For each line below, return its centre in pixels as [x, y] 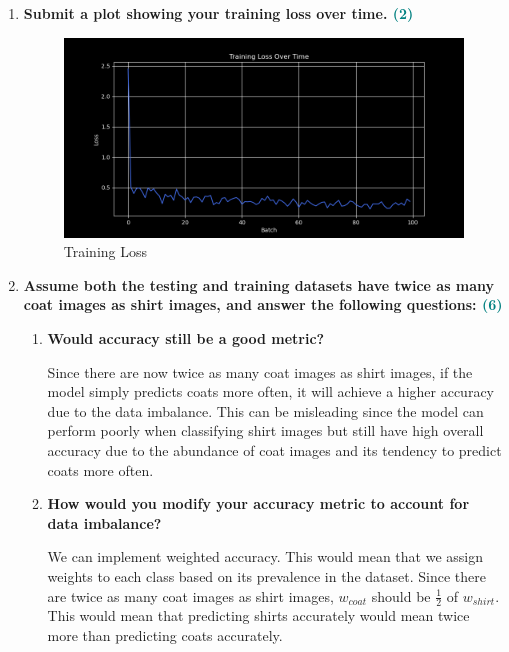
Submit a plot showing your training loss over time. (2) [218, 13]
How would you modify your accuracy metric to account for [258, 503]
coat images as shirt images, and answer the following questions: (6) [263, 304]
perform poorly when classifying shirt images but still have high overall [265, 430]
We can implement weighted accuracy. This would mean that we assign [265, 556]
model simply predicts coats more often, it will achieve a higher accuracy [270, 391]
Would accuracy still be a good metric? [186, 338]
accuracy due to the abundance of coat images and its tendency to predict [274, 450]
